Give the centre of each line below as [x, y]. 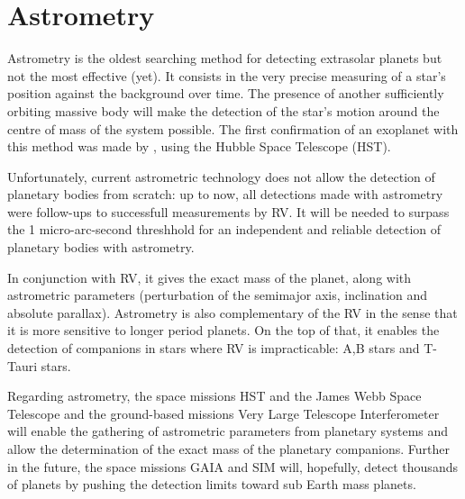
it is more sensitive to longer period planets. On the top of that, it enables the [223, 330]
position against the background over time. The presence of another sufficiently [226, 93]
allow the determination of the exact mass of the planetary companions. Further [228, 449]
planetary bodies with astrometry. [101, 247]
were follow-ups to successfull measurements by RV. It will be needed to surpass [228, 211]
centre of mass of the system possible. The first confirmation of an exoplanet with [233, 128]
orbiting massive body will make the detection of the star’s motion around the [223, 110]
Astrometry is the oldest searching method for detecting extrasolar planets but [225, 58]
